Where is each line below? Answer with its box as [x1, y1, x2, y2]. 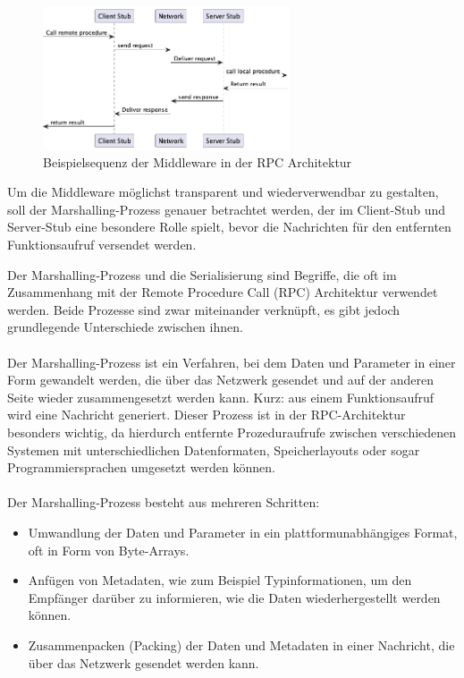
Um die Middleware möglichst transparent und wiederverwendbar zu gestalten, [7, 182, 439, 201]
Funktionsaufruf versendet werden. [7, 235, 197, 254]
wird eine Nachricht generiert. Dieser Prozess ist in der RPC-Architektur [7, 405, 406, 424]
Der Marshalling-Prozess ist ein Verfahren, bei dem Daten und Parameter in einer [7, 352, 456, 371]
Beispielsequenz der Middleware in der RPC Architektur [43, 152, 352, 171]
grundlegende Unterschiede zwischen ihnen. [7, 318, 243, 336]
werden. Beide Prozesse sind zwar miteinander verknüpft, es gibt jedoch [7, 300, 401, 318]
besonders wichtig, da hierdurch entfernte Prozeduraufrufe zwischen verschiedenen [7, 422, 457, 441]
